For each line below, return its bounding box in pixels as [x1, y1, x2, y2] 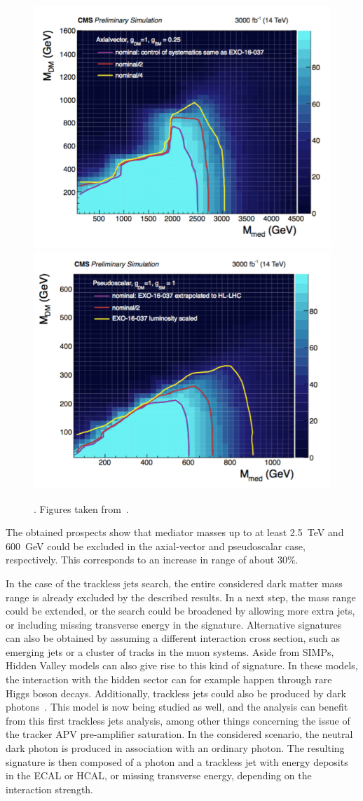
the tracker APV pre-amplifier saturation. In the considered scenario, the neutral [6, 727, 353, 741]
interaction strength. [6, 781, 94, 796]
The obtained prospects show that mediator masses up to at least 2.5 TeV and [6, 525, 344, 540]
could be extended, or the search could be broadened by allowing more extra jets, [6, 603, 355, 618]
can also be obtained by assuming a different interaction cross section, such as [6, 631, 341, 645]
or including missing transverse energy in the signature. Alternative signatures [6, 617, 342, 631]
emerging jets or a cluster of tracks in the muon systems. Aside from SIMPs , [6, 644, 334, 659]
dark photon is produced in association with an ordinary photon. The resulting [6, 741, 345, 755]
